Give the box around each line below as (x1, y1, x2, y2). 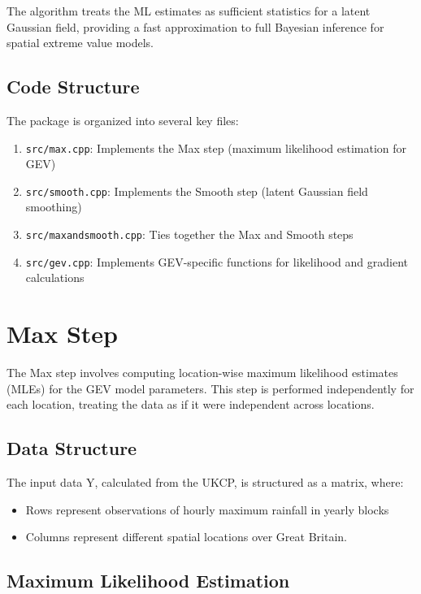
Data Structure (7, 436, 137, 461)
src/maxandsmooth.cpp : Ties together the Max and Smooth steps (25, 226, 354, 243)
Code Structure (7, 74, 140, 99)
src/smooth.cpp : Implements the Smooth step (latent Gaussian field (25, 182, 368, 199)
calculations (25, 269, 85, 286)
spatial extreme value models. (7, 34, 154, 51)
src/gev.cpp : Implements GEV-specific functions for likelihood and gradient (25, 253, 409, 270)
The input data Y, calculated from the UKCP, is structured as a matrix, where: (7, 474, 404, 491)
